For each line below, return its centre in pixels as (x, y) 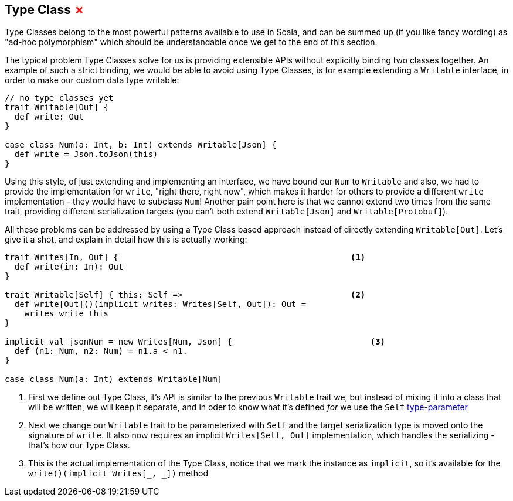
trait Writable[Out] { (57, 108)
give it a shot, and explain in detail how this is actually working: (126, 240)
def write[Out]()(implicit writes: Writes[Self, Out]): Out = (160, 304)
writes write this (67, 314)
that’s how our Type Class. (79, 445)
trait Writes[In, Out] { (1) (185, 258)
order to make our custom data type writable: (92, 80)
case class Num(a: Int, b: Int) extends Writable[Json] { (141, 145)
